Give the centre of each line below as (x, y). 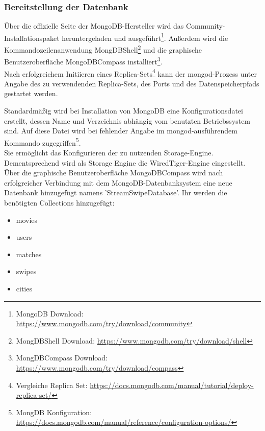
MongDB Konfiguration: (54, 412)
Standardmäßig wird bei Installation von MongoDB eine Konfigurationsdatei (124, 110)
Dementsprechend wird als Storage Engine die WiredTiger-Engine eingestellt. (125, 162)
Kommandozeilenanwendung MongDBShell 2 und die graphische (103, 49)
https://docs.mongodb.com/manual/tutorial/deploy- (172, 385)
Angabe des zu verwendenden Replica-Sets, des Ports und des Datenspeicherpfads (132, 83)
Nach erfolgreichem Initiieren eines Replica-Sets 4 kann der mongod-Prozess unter (130, 73)
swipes (26, 271)
